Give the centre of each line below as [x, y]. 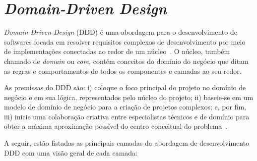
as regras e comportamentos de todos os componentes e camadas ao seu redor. [123, 71]
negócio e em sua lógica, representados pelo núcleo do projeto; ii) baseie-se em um [129, 97]
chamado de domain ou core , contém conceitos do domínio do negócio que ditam [126, 61]
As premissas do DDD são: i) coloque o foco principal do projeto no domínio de [125, 87]
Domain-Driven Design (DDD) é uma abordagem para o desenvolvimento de [121, 32]
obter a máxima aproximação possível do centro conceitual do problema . [116, 126]
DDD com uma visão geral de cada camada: [71, 152]
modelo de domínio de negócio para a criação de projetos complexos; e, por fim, [125, 107]
